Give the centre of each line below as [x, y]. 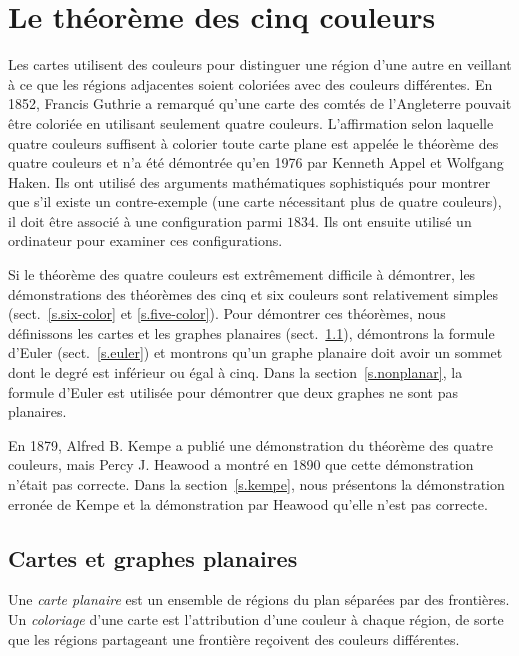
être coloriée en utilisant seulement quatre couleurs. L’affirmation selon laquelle [251, 122]
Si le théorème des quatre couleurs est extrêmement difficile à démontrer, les [242, 274]
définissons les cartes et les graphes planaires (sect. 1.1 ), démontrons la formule [251, 332]
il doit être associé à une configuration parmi [145, 220]
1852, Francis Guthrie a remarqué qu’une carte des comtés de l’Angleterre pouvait [260, 103]
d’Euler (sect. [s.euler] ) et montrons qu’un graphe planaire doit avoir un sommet [255, 352]
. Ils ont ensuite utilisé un [393, 220]
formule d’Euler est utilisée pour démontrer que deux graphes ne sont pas [233, 391]
